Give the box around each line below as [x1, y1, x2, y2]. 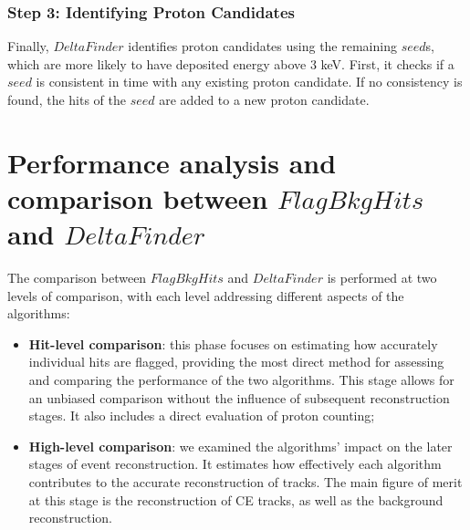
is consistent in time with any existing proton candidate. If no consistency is [36, 72, 463, 91]
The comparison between [7, 268, 147, 287]
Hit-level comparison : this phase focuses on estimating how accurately [28, 334, 438, 353]
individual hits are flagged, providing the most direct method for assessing [28, 352, 444, 371]
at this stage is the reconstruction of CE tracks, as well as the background [28, 490, 444, 509]
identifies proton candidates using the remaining [128, 36, 397, 56]
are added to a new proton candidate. [159, 90, 370, 109]
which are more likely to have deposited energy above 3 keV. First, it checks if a [7, 54, 454, 73]
